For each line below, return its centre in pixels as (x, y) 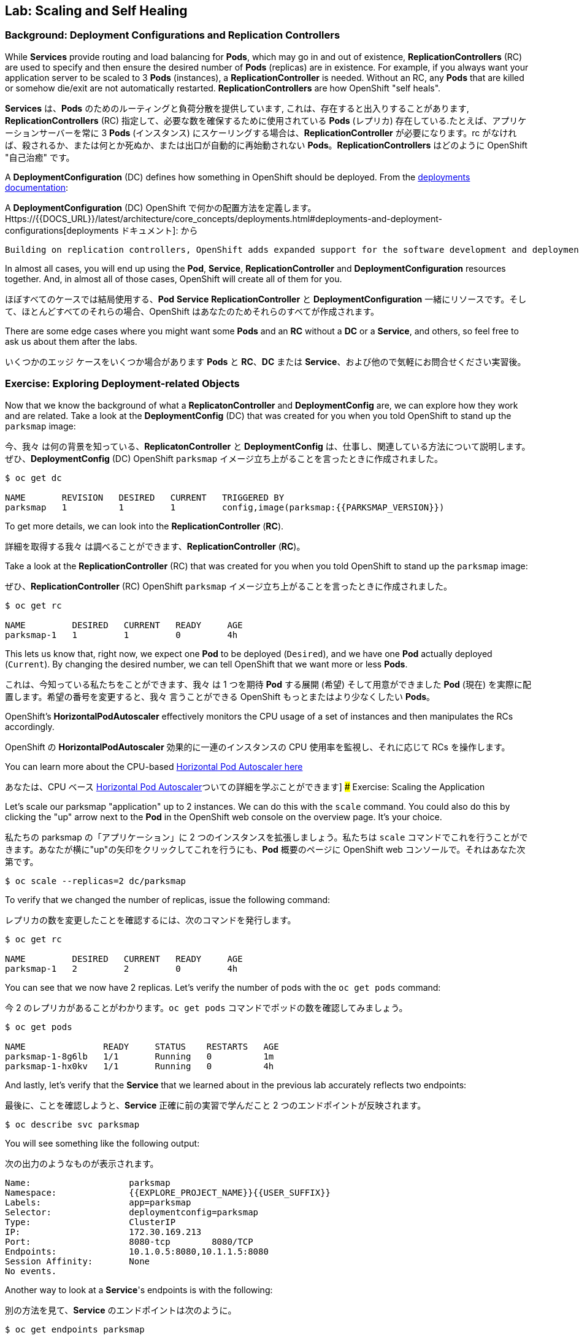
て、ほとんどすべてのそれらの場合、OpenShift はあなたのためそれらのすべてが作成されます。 (192, 311)
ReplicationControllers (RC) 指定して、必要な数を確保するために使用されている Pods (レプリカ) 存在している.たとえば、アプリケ (266, 120)
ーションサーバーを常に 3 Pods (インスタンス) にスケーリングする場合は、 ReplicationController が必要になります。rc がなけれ (261, 133)
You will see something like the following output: (102, 1143)
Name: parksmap (88, 1182)
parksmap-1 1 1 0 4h (121, 635)
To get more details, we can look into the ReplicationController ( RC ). (144, 526)
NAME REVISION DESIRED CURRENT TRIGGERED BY (145, 497)
